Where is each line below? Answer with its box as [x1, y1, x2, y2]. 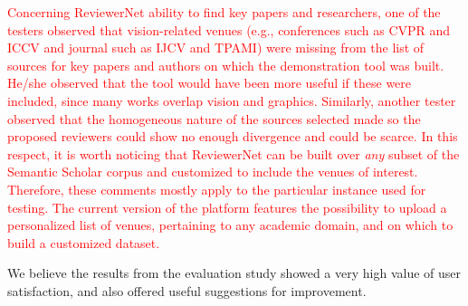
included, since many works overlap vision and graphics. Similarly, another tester [7, 91, 456, 110]
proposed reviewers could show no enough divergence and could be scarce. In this [7, 127, 458, 146]
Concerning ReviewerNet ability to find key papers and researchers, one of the [7, 3, 441, 21]
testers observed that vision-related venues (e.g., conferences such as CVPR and [7, 20, 451, 39]
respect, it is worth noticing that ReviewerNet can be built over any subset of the [7, 144, 460, 163]
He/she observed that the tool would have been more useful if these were [7, 73, 412, 92]
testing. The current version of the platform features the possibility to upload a [7, 197, 447, 216]
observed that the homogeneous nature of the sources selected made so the [7, 109, 421, 128]
